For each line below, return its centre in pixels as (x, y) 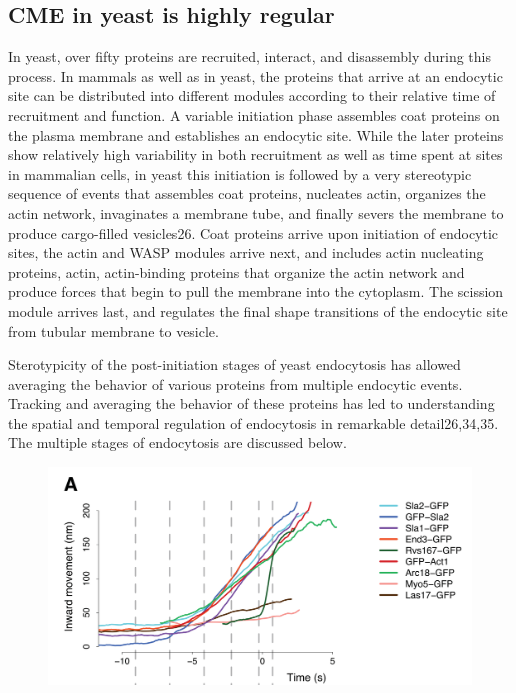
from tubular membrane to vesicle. (113, 330)
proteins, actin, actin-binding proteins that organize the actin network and (236, 271)
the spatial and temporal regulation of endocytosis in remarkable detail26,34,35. (253, 422)
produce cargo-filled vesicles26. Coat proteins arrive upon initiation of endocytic (253, 232)
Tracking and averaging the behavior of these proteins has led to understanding (251, 403)
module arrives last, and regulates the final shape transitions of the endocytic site (258, 310)
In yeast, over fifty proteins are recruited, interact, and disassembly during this (249, 56)
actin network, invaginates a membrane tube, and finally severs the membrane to (256, 212)
